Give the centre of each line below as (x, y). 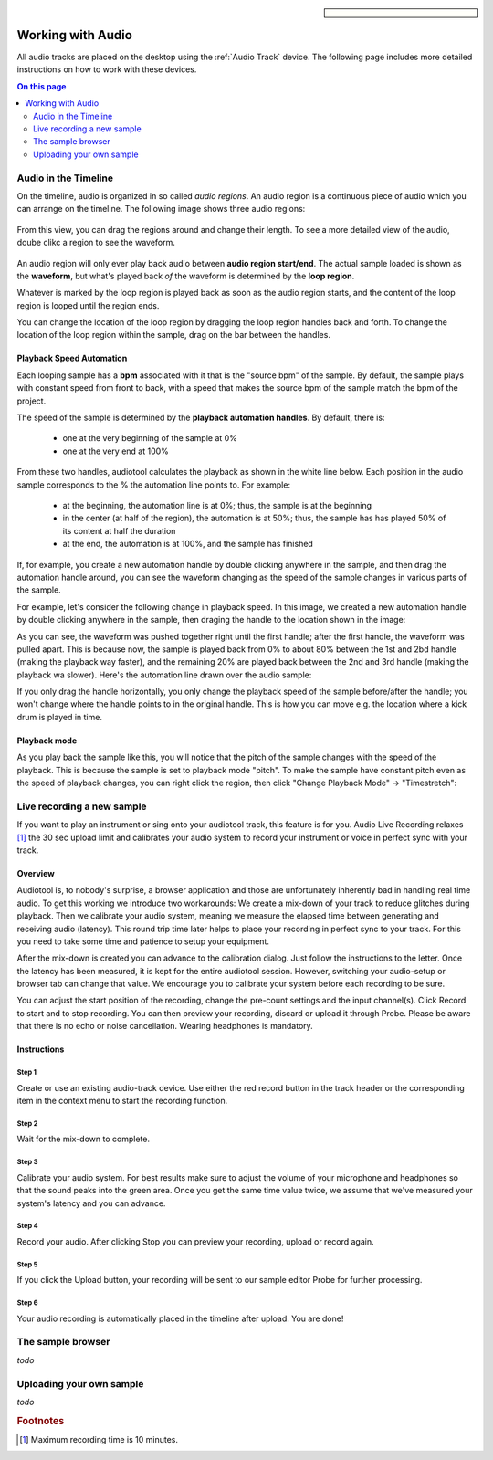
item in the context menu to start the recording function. (122, 1101)
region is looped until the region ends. (88, 305)
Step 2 (27, 1123)
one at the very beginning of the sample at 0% (150, 438)
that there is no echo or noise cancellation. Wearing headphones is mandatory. (165, 1026)
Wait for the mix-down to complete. (84, 1139)
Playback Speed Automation (72, 358)
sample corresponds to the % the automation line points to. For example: (154, 485)
